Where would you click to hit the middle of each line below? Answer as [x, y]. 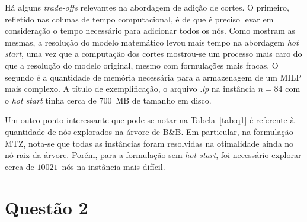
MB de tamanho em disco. [164, 100]
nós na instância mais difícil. [113, 166]
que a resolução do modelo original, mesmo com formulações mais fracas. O [142, 65]
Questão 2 [47, 207]
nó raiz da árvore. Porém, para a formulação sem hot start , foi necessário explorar [153, 155]
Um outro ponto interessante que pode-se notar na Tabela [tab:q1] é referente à [150, 120]
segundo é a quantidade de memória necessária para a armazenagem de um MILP [153, 77]
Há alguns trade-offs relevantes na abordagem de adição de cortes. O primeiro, [147, 7]
